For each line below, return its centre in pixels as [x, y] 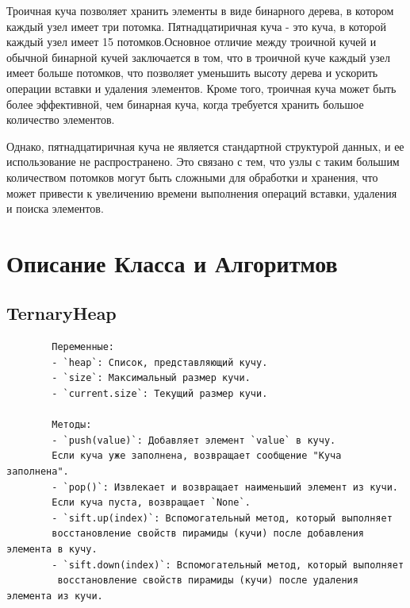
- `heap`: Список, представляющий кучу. [160, 362]
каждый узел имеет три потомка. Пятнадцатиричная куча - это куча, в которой [197, 26]
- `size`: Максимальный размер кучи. [151, 378]
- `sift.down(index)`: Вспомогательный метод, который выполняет [228, 565]
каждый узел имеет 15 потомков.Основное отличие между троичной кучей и [192, 42]
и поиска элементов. [55, 208]
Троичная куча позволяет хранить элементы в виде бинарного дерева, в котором [200, 10]
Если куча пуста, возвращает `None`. [151, 503]
